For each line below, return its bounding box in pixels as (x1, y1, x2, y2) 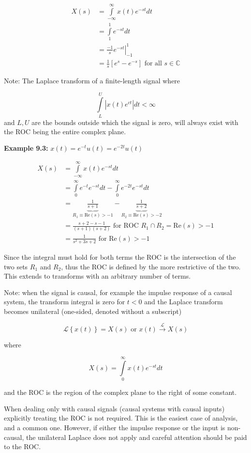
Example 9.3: (4, 142, 48, 153)
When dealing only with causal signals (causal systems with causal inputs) (4, 403, 225, 413)
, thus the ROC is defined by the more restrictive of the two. (61, 261, 241, 271)
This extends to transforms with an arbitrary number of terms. (4, 271, 191, 281)
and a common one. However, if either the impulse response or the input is (4, 422, 225, 432)
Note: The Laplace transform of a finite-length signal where (4, 76, 180, 86)
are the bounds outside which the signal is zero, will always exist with (31, 117, 238, 127)
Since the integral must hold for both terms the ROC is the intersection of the (4, 252, 236, 262)
